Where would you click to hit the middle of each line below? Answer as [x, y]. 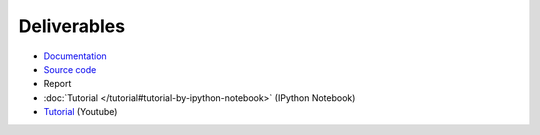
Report [57, 84]
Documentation [75, 56]
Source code [70, 69]
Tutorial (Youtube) [80, 112]
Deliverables [71, 26]
